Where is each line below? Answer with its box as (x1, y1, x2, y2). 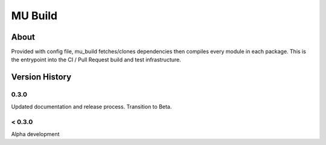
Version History (11, 72, 72, 82)
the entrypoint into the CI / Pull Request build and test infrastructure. (11, 56, 181, 63)
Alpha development (11, 130, 60, 138)
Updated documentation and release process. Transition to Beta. (11, 103, 172, 110)
